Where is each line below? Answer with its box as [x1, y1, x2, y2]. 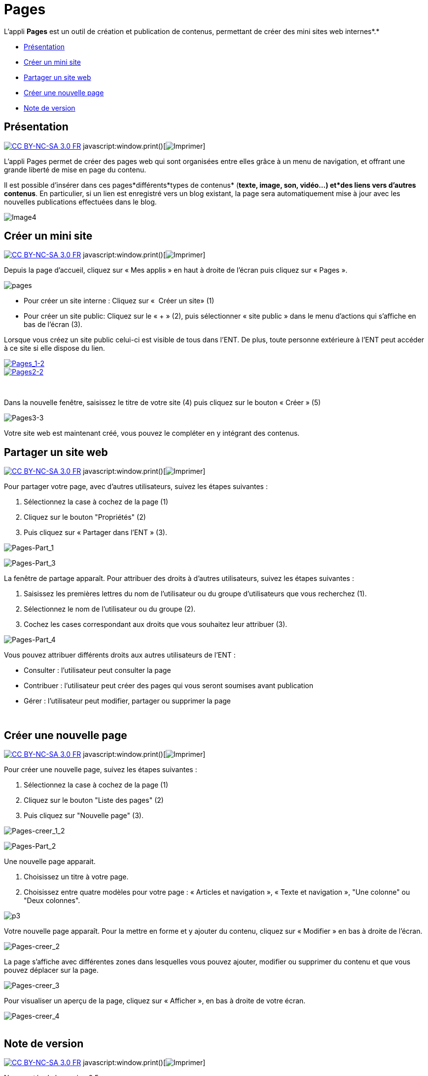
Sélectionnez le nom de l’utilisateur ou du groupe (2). [24, 605, 196, 614]
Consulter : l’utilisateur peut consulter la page [24, 666, 171, 675]
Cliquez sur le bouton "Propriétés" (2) [24, 513, 146, 522]
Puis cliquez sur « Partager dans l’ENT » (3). [24, 528, 167, 537]
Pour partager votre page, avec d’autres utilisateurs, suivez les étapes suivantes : [4, 482, 268, 491]
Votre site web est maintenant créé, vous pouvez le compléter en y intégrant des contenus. [4, 429, 300, 438]
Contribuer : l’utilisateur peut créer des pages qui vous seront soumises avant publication [24, 681, 314, 690]
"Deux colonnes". [24, 896, 80, 905]
